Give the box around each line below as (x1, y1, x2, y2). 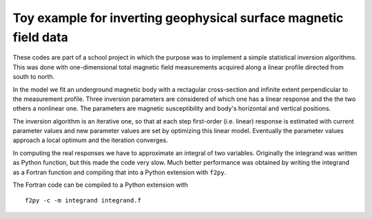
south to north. (12, 73, 55, 81)
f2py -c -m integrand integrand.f (25, 196, 141, 205)
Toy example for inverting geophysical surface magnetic (12, 10, 344, 25)
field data (12, 30, 69, 45)
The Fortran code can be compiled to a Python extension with (12, 181, 189, 189)
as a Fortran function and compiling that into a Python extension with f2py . (12, 168, 227, 176)
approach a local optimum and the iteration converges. (12, 136, 168, 144)
